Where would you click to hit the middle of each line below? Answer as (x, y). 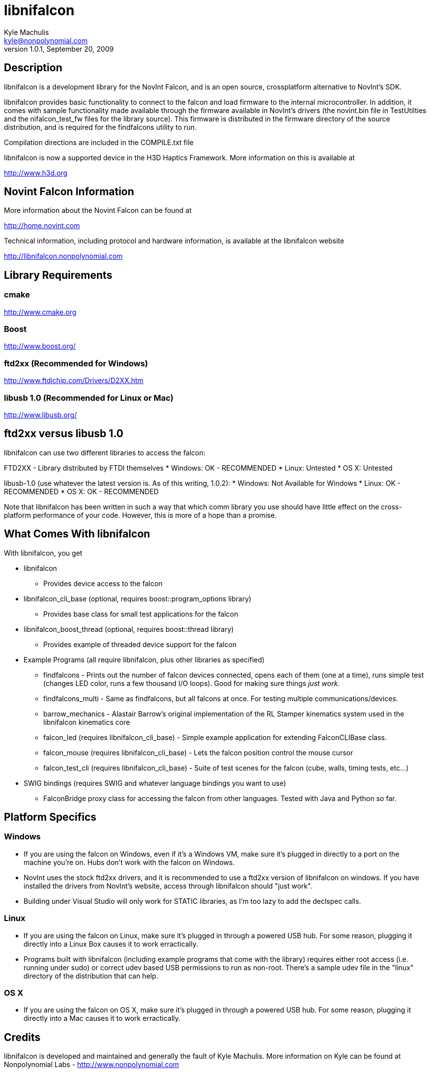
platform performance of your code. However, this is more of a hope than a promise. (140, 515)
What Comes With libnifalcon (77, 534)
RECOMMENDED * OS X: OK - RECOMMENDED (81, 491)
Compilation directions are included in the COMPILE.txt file (99, 142)
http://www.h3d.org (36, 173)
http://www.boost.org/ (40, 346)
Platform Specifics (50, 817)
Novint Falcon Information (69, 192)
